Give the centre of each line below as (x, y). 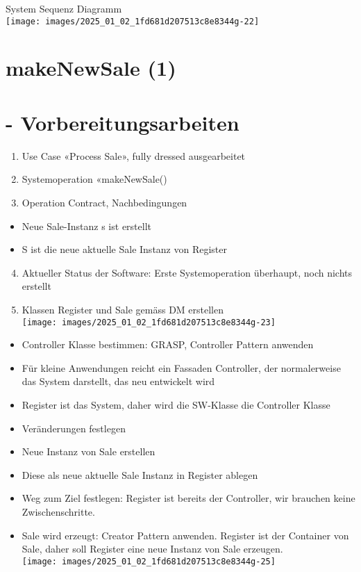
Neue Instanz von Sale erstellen (89, 451)
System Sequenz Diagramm (64, 8)
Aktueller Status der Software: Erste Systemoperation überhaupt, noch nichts (187, 272)
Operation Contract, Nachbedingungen (104, 202)
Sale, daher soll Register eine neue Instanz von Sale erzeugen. (152, 549)
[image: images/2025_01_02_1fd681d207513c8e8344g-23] (149, 322)
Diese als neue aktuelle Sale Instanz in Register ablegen (140, 474)
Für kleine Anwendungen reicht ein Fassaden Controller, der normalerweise (181, 367)
